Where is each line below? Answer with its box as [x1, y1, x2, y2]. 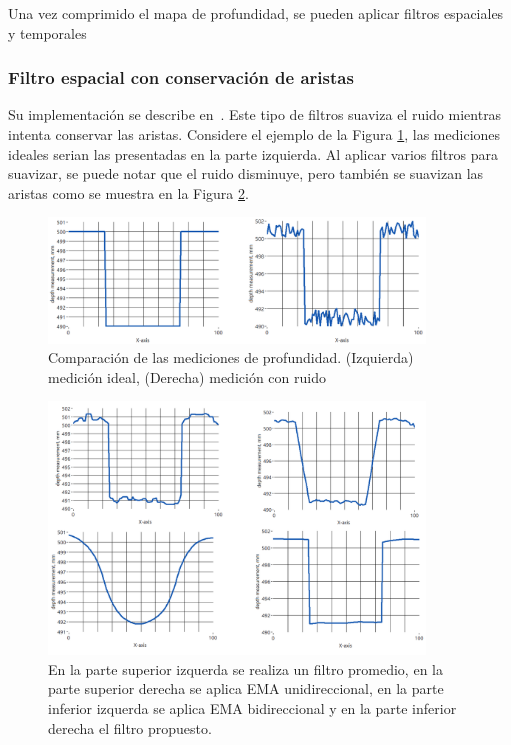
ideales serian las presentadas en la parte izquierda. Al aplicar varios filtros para [8, 143, 499, 164]
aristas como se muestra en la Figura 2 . [8, 182, 249, 203]
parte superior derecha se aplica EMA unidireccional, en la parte [48, 678, 444, 699]
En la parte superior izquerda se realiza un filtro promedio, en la [48, 658, 443, 679]
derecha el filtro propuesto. [48, 717, 212, 738]
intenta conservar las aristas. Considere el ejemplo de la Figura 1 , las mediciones [8, 124, 501, 144]
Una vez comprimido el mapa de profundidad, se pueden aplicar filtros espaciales [8, 3, 504, 23]
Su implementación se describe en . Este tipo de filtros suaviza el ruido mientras [8, 104, 502, 125]
